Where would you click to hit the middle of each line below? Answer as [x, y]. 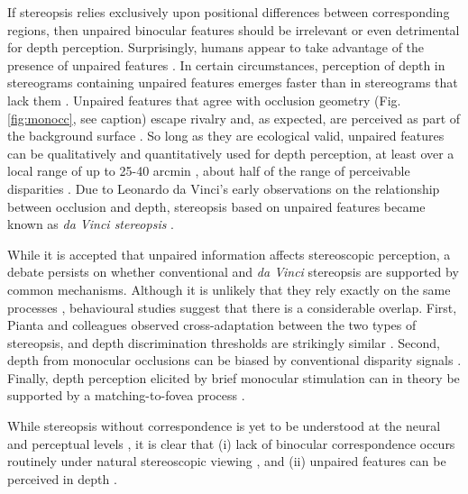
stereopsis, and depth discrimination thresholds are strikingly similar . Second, [224, 342]
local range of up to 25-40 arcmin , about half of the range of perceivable [209, 171]
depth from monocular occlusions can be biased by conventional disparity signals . [234, 360]
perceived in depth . [62, 478]
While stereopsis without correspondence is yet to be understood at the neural [224, 426]
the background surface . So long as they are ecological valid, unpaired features [226, 136]
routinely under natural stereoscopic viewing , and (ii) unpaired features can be [227, 461]
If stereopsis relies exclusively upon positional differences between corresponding [229, 12]
